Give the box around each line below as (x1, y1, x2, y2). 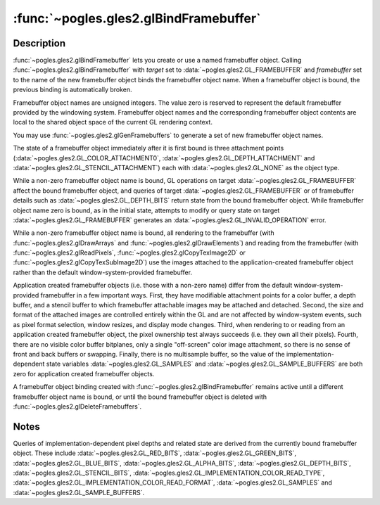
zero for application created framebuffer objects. (13, 369, 155, 378)
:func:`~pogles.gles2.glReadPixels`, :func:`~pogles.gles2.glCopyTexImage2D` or (13, 248, 246, 257)
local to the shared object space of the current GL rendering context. (13, 118, 213, 127)
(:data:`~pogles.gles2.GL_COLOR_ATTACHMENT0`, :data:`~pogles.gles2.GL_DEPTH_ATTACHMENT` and (13, 153, 315, 162)
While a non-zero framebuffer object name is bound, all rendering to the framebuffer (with (13, 229, 274, 237)
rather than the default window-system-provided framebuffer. (13, 268, 193, 276)
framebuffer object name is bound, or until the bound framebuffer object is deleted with (13, 392, 267, 401)
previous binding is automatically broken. (13, 85, 133, 94)
